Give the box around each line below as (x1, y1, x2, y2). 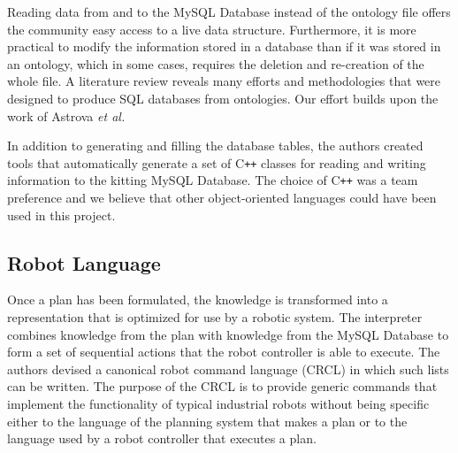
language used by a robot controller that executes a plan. (7, 429, 317, 448)
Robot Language (7, 249, 161, 276)
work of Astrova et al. (7, 106, 126, 125)
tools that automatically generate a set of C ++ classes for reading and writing (7, 153, 426, 172)
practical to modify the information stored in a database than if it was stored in (7, 37, 441, 56)
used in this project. (7, 205, 116, 224)
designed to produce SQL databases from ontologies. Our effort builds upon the (7, 88, 439, 107)
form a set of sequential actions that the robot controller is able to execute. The (7, 342, 440, 361)
